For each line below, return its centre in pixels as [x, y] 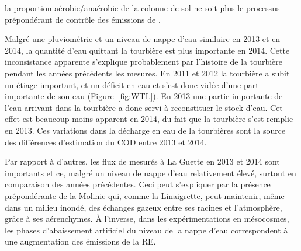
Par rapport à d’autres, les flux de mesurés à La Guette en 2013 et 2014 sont [142, 161]
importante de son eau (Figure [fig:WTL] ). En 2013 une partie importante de [144, 96]
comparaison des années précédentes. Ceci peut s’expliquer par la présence [138, 184]
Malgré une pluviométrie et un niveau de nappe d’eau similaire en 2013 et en [143, 39]
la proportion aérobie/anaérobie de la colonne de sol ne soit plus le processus [142, 8]
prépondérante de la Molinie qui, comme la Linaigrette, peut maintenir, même [145, 195]
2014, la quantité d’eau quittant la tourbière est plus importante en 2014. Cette [147, 50]
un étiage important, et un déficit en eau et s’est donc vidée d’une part [132, 84]
